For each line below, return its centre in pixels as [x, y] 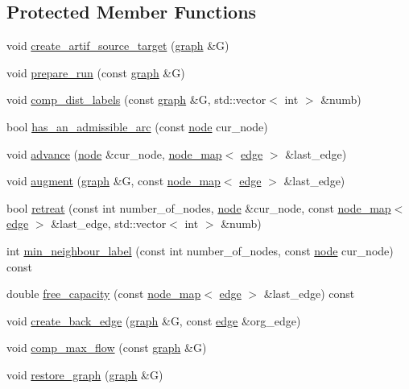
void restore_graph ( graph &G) [85, 374]
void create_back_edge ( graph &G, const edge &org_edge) [154, 320]
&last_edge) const [309, 294]
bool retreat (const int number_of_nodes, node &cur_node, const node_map [199, 207]
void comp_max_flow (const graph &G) [107, 348]
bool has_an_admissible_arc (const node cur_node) [137, 126]
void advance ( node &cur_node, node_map [114, 153]
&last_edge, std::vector [109, 223]
